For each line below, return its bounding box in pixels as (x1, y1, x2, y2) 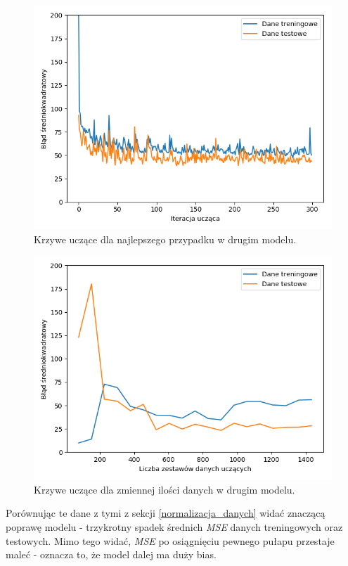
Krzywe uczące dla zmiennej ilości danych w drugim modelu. (34, 482, 295, 496)
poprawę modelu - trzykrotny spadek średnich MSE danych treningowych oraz (6, 519, 343, 534)
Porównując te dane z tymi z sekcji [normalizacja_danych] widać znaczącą (6, 506, 326, 520)
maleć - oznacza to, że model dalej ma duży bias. (6, 547, 217, 562)
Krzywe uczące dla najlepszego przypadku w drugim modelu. (34, 231, 297, 246)
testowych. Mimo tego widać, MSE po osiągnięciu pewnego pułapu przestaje (6, 533, 335, 548)
